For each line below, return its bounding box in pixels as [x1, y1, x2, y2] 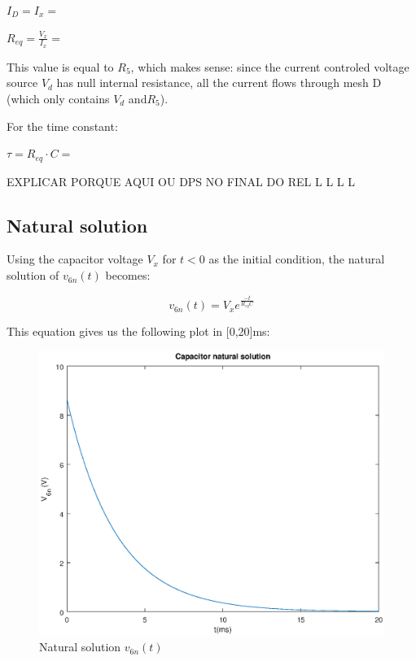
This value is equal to [7, 58, 114, 75]
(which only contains [7, 90, 110, 107]
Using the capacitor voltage [7, 250, 143, 267]
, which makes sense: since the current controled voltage [130, 58, 409, 75]
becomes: [105, 267, 151, 284]
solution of [7, 267, 59, 284]
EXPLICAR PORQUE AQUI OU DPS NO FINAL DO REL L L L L [7, 172, 355, 189]
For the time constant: [7, 117, 118, 134]
